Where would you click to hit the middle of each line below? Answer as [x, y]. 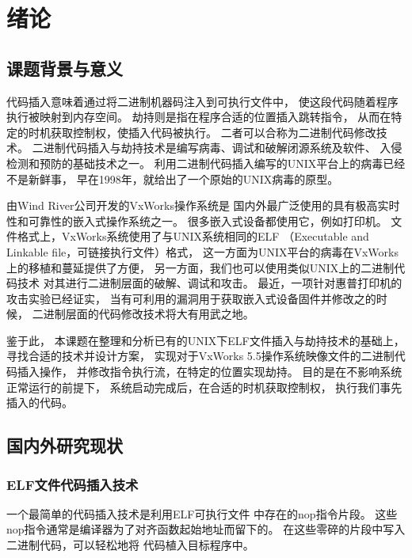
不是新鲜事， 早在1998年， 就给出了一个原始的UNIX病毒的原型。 [173, 178]
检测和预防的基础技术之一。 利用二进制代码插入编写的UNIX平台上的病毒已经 [206, 163]
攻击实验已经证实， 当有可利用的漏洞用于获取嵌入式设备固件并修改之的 [191, 298]
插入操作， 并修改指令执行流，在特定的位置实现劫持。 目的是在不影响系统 [210, 372]
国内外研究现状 [65, 445]
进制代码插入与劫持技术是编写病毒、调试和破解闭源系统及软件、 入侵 [223, 148]
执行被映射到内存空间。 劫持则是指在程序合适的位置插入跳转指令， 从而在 [199, 117]
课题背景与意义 [65, 68]
